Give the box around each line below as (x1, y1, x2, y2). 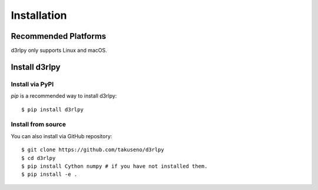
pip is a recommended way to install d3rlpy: (11, 92, 117, 99)
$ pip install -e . (21, 171, 78, 178)
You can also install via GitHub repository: (11, 132, 112, 139)
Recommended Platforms (11, 31, 107, 41)
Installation (11, 9, 67, 22)
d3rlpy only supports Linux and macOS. (11, 47, 107, 54)
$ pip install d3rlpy (21, 106, 84, 113)
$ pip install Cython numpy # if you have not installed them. (21, 162, 208, 169)
